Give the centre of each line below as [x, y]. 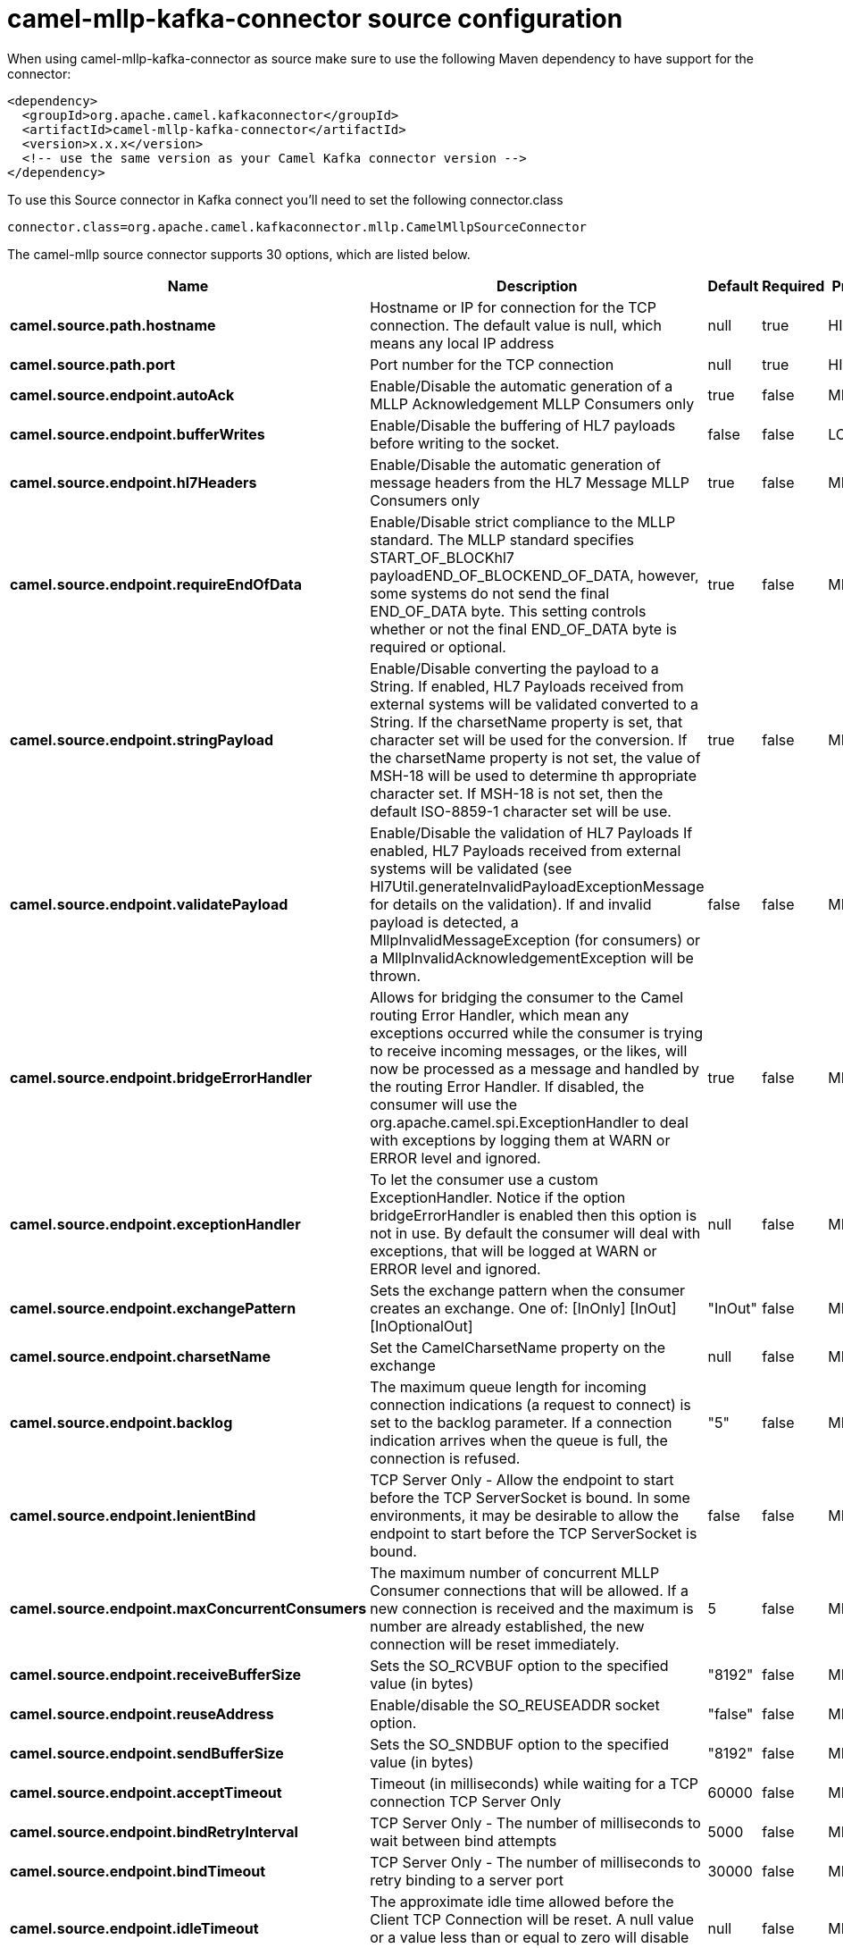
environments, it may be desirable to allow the [525, 1515]
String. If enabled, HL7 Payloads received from [527, 686]
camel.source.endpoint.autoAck [122, 395]
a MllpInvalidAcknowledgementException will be [532, 957]
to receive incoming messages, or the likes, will [529, 1050]
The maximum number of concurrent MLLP [515, 1572]
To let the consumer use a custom [484, 1179]
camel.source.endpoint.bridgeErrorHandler [161, 1077]
